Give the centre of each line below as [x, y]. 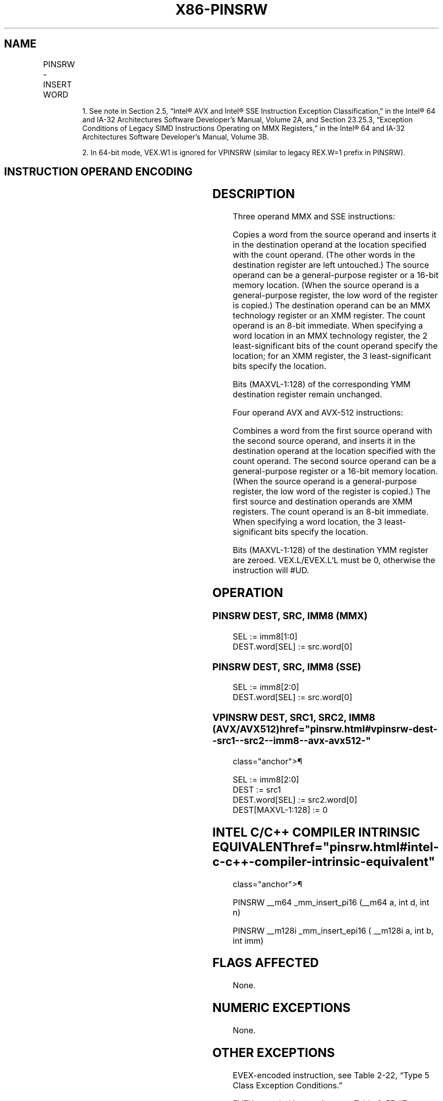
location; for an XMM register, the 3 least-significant [332, 356]
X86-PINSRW [221, 10]
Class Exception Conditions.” [287, 1085]
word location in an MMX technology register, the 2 [330, 336]
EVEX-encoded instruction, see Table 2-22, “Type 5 [331, 1075]
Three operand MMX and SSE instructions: [314, 217]
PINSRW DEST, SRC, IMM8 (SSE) [287, 667]
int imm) [248, 941]
